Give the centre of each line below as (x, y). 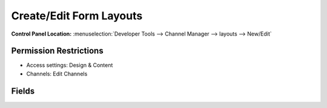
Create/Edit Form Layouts (77, 16)
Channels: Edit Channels (57, 74)
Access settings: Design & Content (70, 65)
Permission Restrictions (57, 51)
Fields (23, 91)
